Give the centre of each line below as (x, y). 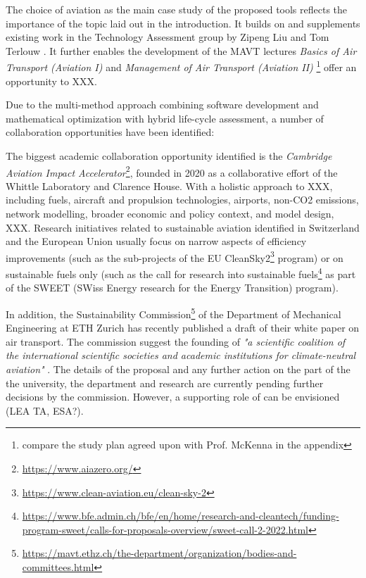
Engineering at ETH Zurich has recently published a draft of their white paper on (183, 328)
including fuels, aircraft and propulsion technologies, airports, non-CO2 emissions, (182, 200)
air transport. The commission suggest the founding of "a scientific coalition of (176, 341)
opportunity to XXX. (51, 81)
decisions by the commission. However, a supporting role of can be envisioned (173, 397)
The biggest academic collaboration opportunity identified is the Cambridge (169, 156)
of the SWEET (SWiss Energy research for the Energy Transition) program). (172, 288)
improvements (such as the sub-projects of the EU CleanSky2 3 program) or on (175, 256)
